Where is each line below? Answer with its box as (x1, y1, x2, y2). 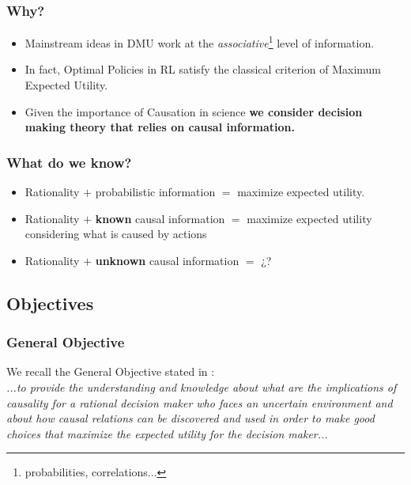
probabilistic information (95, 184, 216, 200)
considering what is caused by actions (25, 225, 207, 242)
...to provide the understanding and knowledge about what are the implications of (6, 379, 397, 396)
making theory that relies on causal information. (25, 119, 295, 135)
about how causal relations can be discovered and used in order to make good (6, 410, 375, 426)
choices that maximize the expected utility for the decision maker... (6, 425, 328, 441)
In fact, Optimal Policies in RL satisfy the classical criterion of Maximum (25, 61, 381, 78)
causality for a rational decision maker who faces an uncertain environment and (6, 394, 393, 411)
